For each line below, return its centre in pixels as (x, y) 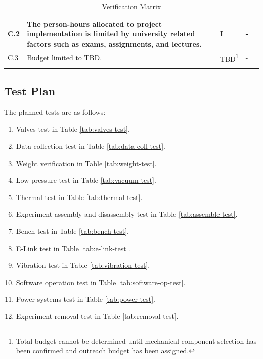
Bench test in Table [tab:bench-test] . (72, 231)
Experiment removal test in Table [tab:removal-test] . (97, 316)
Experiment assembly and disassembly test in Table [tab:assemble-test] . (127, 214)
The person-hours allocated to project (95, 24)
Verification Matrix (131, 6)
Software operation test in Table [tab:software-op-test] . (101, 282)
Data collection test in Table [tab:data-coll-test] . (91, 146)
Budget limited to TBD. (64, 57)
